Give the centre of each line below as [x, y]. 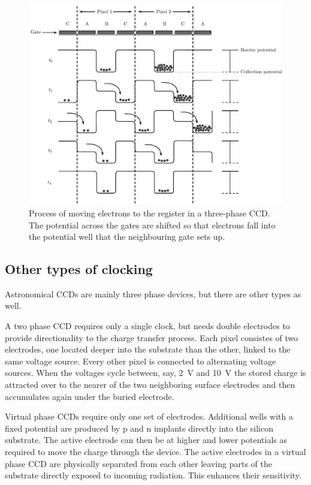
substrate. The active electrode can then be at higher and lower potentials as [146, 440]
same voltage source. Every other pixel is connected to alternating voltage [141, 361]
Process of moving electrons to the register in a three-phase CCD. [150, 213]
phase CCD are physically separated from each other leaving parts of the [138, 463]
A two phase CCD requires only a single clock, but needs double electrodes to [147, 326]
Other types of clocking [79, 269]
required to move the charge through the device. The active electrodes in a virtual [155, 452]
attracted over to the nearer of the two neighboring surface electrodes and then [150, 385]
